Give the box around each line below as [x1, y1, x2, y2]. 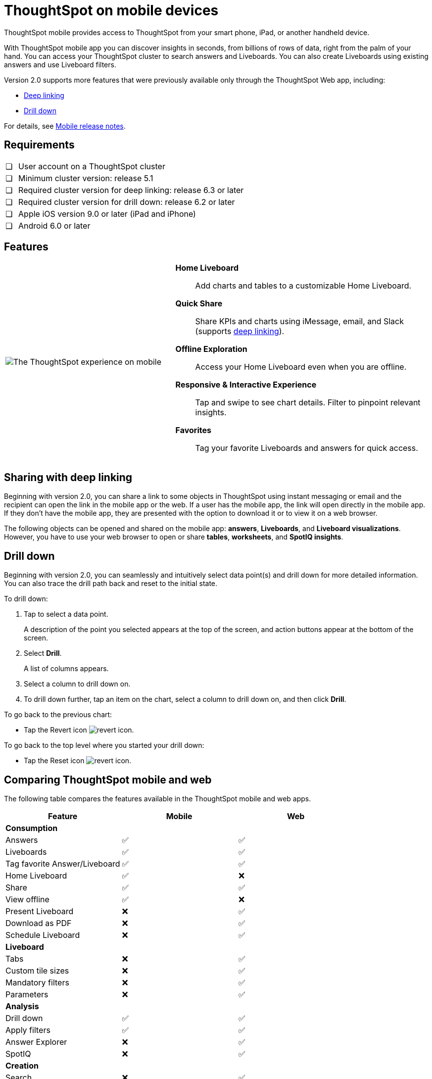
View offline [5, 894, 49, 904]
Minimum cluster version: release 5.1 [18, 173, 153, 183]
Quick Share [175, 298, 223, 309]
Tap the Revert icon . [24, 726, 134, 735]
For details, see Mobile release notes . [4, 121, 126, 130]
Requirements [4, 139, 75, 151]
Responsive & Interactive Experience [175, 380, 317, 390]
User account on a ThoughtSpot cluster [18, 161, 165, 171]
